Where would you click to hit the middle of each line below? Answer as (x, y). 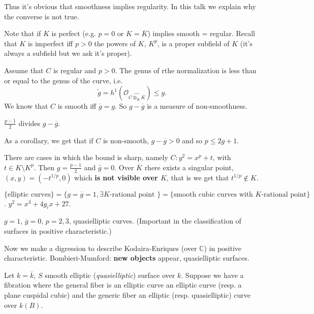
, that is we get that (198, 177)
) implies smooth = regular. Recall (201, 33)
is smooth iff (77, 106)
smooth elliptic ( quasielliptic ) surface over (110, 275)
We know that (26, 106)
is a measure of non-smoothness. (197, 106)
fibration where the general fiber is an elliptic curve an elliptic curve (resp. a (123, 285)
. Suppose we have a (212, 275)
